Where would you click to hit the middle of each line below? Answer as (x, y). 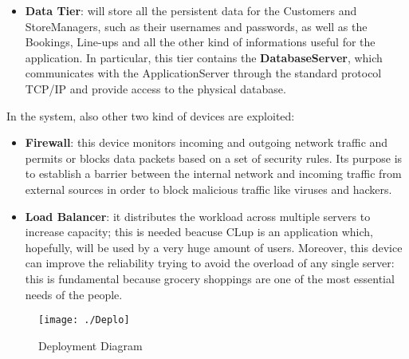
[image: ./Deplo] (84, 320)
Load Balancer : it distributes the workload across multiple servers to (198, 216)
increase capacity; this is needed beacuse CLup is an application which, (199, 232)
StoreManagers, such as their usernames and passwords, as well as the (196, 26)
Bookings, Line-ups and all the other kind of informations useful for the (200, 42)
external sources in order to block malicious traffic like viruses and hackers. (208, 189)
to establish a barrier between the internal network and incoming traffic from (213, 174)
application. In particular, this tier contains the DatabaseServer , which (204, 57)
